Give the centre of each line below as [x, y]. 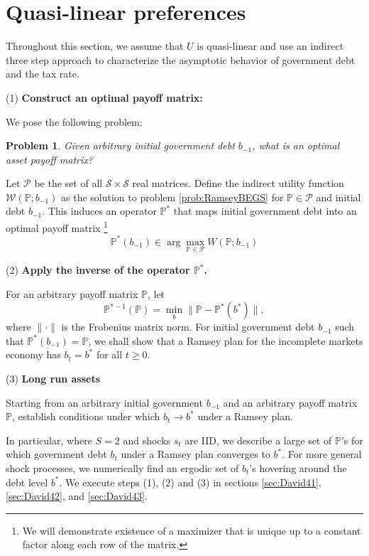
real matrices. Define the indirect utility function [238, 183]
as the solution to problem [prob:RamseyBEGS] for [172, 197]
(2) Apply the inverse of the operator [98, 270]
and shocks [147, 440]
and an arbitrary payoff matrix [290, 402]
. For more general [322, 454]
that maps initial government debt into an [265, 211]
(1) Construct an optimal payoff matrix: [104, 97]
